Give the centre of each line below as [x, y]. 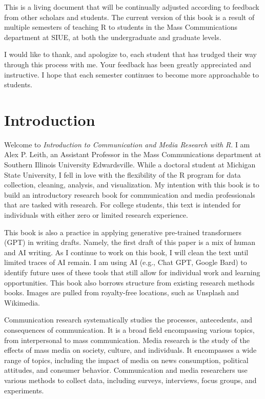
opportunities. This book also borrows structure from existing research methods [129, 282]
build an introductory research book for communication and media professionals [130, 194]
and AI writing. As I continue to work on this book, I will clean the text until [126, 252]
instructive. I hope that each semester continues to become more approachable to [132, 74]
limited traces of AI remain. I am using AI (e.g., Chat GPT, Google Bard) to [126, 262]
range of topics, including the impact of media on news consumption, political [126, 360]
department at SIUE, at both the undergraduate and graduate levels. [113, 37]
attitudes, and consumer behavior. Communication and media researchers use [126, 370]
